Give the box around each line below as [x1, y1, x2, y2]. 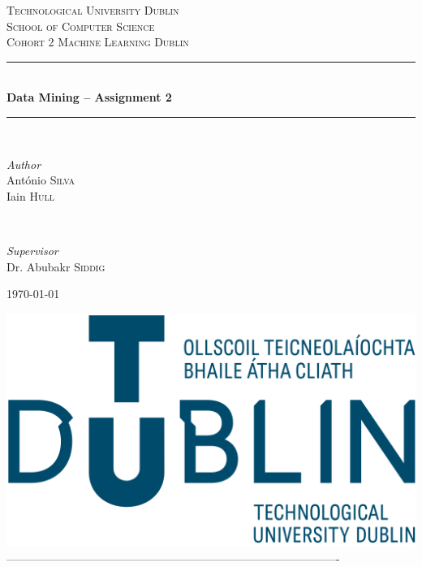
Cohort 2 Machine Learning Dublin [6, 33, 189, 50]
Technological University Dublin [6, 2, 179, 18]
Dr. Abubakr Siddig [6, 258, 105, 275]
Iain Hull [6, 187, 54, 204]
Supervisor [6, 241, 58, 258]
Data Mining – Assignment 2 [6, 89, 172, 106]
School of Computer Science [6, 17, 155, 34]
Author [6, 155, 41, 172]
